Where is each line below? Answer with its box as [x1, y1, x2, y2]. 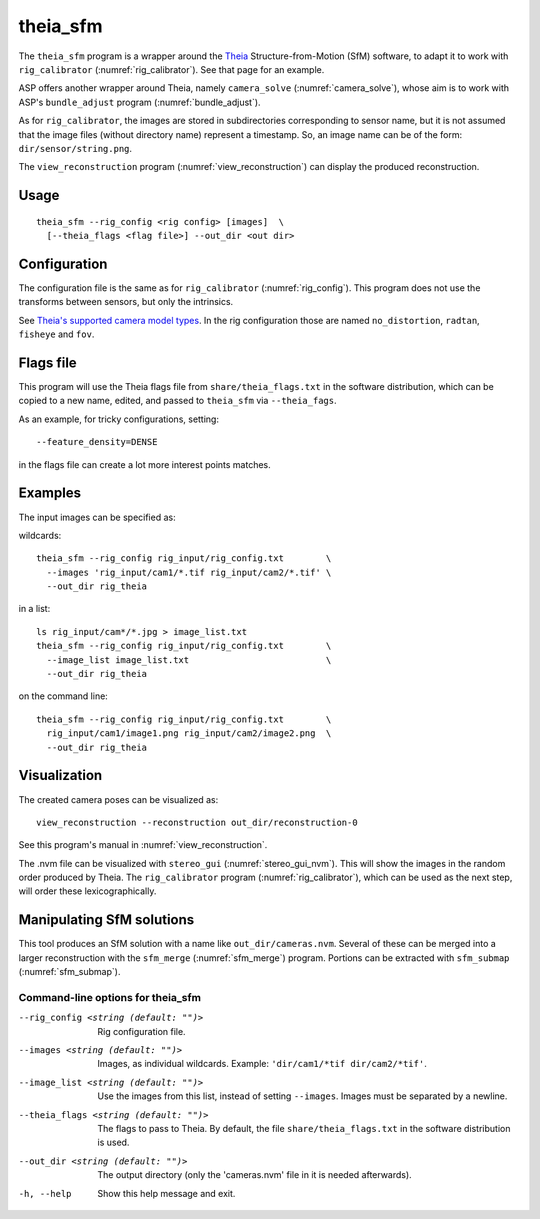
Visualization [18, 767, 103, 784]
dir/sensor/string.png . [18, 142, 133, 154]
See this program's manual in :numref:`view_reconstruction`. [18, 839, 268, 851]
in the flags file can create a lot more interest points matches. [18, 458, 272, 470]
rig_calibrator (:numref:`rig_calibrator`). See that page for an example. [18, 63, 325, 75]
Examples [18, 485, 82, 502]
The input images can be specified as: [18, 511, 176, 523]
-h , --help [18, 1188, 72, 1199]
